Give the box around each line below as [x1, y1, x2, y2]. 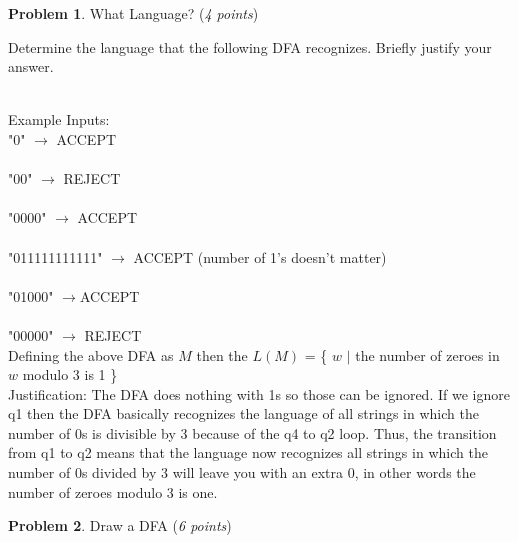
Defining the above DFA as [8, 344, 174, 365]
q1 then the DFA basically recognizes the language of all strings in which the [8, 403, 479, 424]
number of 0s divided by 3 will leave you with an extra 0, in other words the [8, 462, 476, 483]
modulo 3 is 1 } [22, 364, 118, 385]
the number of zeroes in [355, 344, 500, 365]
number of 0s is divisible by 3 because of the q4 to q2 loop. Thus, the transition [8, 422, 497, 443]
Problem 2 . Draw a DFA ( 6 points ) [8, 515, 232, 536]
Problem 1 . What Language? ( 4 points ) [8, 3, 259, 23]
